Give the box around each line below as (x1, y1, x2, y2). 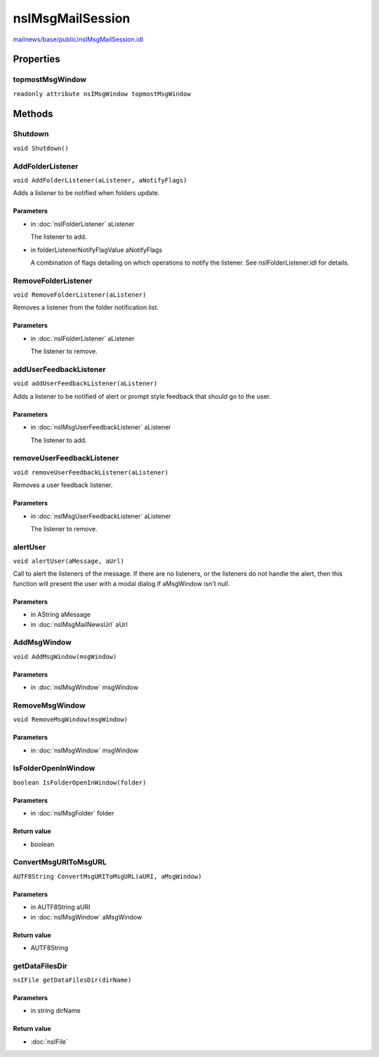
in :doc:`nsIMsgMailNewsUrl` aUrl (30, 620, 128, 628)
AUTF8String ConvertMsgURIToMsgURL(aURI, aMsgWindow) (13, 872, 202, 880)
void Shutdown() (13, 144, 69, 152)
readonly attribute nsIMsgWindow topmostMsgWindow (13, 90, 191, 98)
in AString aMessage (30, 611, 91, 619)
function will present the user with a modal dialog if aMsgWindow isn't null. (13, 579, 230, 587)
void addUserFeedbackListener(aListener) (13, 380, 158, 387)
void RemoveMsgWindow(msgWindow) (13, 716, 128, 724)
